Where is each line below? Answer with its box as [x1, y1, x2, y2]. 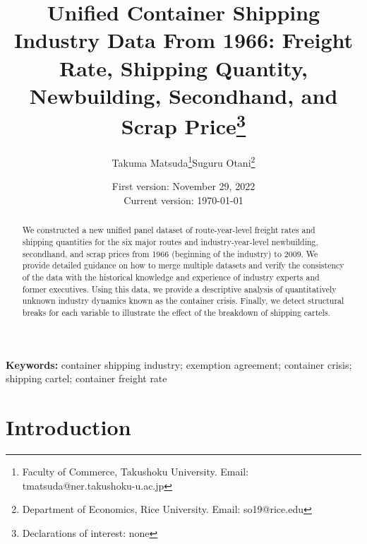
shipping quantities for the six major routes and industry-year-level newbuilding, [22, 236, 318, 248]
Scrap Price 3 [121, 108, 246, 141]
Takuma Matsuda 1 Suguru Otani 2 [112, 153, 255, 170]
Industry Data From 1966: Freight [13, 25, 354, 54]
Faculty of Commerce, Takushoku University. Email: [22, 464, 249, 478]
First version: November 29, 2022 [112, 179, 255, 194]
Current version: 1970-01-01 [124, 193, 243, 208]
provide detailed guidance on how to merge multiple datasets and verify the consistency [22, 259, 344, 271]
